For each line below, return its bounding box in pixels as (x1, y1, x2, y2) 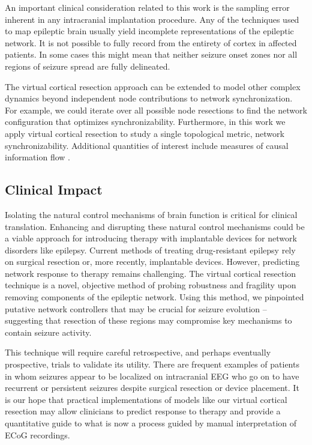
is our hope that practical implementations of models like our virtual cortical (5, 393, 287, 405)
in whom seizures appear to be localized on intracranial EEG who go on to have (5, 369, 299, 382)
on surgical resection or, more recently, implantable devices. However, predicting (5, 255, 300, 268)
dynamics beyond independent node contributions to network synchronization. (5, 92, 293, 104)
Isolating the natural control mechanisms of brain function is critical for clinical (5, 208, 298, 220)
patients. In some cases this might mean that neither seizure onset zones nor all (5, 48, 298, 61)
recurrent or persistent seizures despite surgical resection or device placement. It (5, 381, 299, 394)
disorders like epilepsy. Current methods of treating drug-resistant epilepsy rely (5, 243, 296, 256)
